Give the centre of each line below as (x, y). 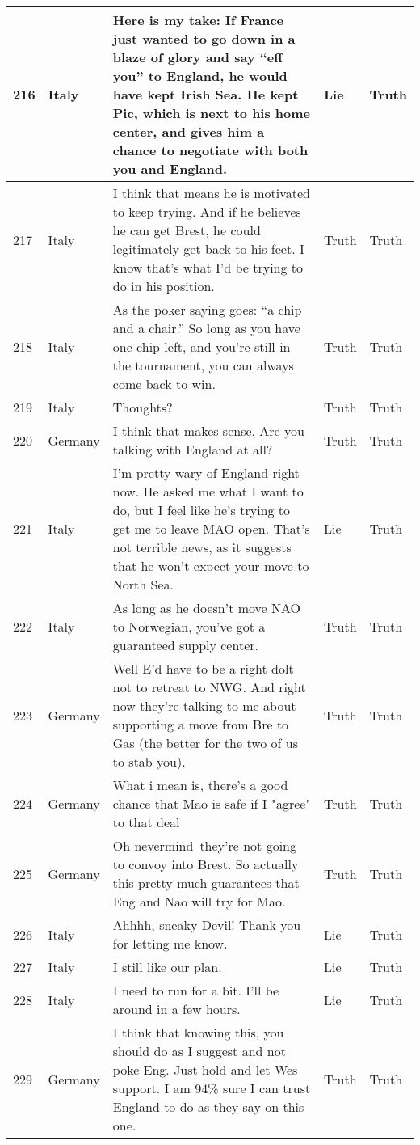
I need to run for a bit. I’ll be (196, 990)
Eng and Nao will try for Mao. (199, 901)
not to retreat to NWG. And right (209, 687)
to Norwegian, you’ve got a (189, 626)
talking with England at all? (193, 449)
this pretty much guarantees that (206, 883)
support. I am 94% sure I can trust (212, 1088)
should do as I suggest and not (199, 1051)
